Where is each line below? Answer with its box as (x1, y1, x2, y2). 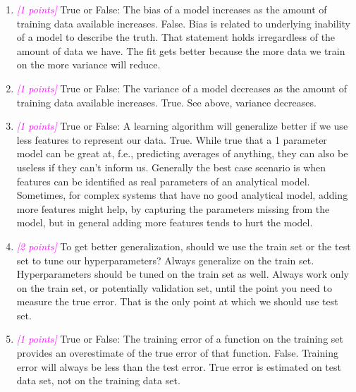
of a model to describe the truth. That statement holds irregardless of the (16, 30, 336, 44)
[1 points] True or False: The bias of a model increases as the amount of (16, 2, 327, 16)
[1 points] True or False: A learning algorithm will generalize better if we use (16, 118, 348, 133)
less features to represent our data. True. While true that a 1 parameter (16, 132, 327, 147)
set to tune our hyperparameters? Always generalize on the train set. (16, 252, 314, 267)
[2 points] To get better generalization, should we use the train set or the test (16, 238, 351, 253)
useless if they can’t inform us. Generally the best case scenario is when (16, 159, 326, 174)
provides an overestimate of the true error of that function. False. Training (16, 345, 338, 360)
